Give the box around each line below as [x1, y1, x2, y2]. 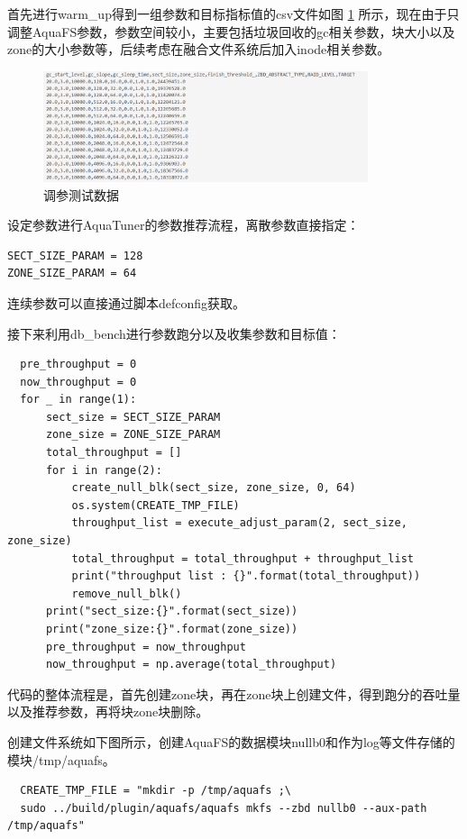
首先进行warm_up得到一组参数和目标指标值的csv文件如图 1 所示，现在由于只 [7, 5, 460, 23]
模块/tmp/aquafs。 [7, 750, 115, 769]
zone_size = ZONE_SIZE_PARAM [45, 428, 221, 442]
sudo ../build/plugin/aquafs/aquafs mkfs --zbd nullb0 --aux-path [20, 801, 427, 815]
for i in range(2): [45, 463, 162, 477]
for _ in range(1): [20, 393, 137, 406]
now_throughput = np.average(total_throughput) [45, 658, 337, 671]
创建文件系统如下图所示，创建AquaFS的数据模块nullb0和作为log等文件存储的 [7, 732, 455, 751]
